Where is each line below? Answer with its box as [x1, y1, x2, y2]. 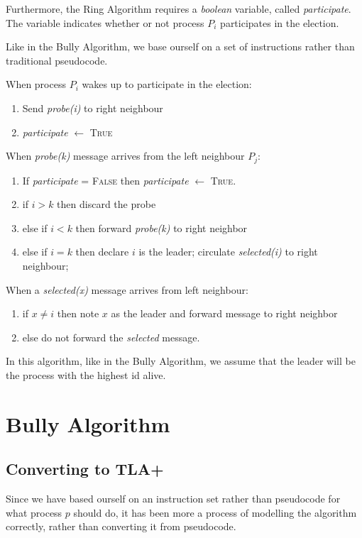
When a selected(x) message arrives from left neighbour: [6, 282, 248, 297]
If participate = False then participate [22, 172, 189, 187]
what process [6, 505, 62, 520]
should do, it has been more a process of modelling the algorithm [73, 505, 357, 520]
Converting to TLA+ [6, 458, 164, 480]
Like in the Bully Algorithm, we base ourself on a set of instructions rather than [6, 39, 355, 54]
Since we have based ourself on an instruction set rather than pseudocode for [6, 491, 341, 506]
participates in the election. [220, 15, 339, 30]
